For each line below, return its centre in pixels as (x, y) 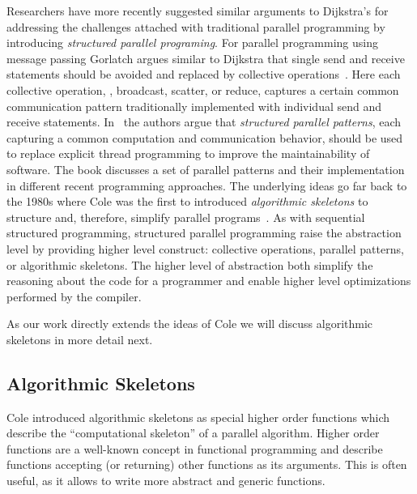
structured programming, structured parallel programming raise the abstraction (204, 233)
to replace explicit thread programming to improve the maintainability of (188, 153)
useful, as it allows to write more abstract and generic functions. (166, 481)
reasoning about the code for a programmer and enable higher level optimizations (209, 281)
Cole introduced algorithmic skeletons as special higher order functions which (198, 417)
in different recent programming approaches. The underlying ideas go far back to (207, 185)
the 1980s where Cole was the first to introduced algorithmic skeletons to (187, 201)
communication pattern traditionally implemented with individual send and (194, 106)
